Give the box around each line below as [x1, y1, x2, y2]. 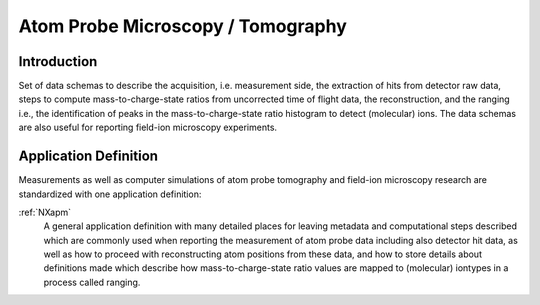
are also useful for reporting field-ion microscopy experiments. [18, 121, 278, 134]
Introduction [18, 53, 98, 70]
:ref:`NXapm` [18, 206, 72, 218]
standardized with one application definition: [18, 188, 202, 200]
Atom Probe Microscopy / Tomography [18, 15, 347, 37]
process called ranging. [43, 276, 141, 288]
